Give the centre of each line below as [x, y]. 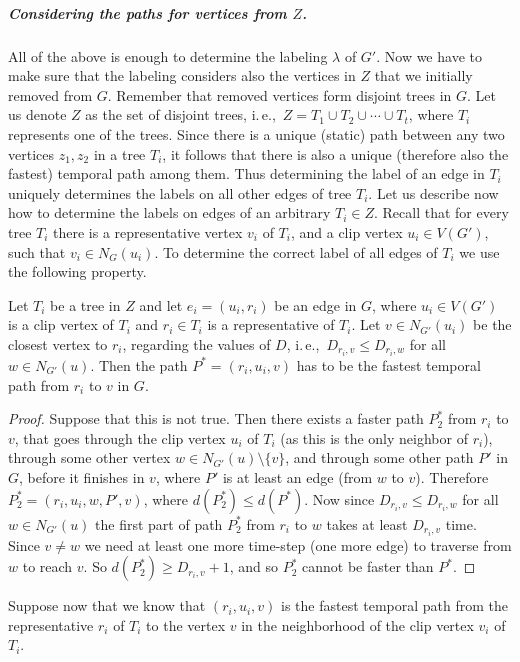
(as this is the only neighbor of [374, 437]
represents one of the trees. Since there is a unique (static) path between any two [256, 133]
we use [479, 251]
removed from [50, 94]
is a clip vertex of [61, 324]
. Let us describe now [433, 192]
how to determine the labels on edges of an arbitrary [169, 212]
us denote [37, 114]
